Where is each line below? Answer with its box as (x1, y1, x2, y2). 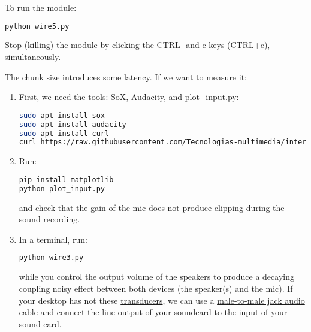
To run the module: (5, 1, 77, 13)
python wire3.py (19, 253, 84, 262)
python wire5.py (5, 22, 70, 31)
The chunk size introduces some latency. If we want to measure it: (5, 70, 247, 83)
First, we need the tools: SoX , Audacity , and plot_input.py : (19, 90, 239, 103)
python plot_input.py (19, 184, 105, 193)
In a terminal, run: (19, 233, 87, 245)
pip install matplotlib (19, 175, 114, 184)
